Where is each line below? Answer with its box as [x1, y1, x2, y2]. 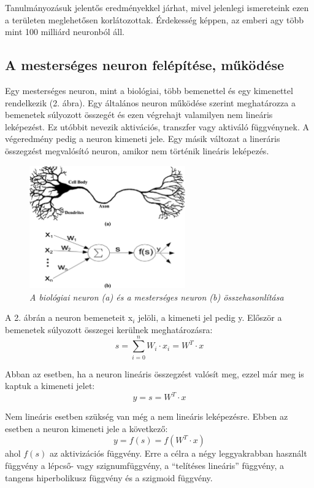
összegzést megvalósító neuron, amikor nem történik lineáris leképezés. [5, 144, 269, 157]
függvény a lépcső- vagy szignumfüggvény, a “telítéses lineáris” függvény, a [5, 459, 285, 471]
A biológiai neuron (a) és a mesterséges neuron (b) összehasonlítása [29, 290, 284, 303]
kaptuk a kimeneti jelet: [5, 379, 95, 392]
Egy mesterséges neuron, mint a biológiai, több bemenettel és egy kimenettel [5, 84, 293, 96]
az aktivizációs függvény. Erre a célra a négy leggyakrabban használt [49, 447, 307, 460]
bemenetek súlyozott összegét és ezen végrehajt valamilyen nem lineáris [5, 108, 273, 121]
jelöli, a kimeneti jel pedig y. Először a [137, 311, 282, 324]
